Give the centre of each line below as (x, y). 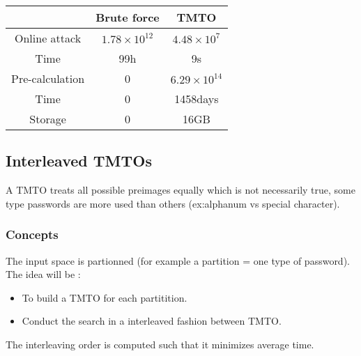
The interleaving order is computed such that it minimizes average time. (160, 344)
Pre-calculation (48, 78)
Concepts (32, 234)
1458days (197, 99)
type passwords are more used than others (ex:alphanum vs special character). (173, 203)
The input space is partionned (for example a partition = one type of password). (178, 260)
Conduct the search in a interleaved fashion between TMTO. (152, 321)
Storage (48, 119)
